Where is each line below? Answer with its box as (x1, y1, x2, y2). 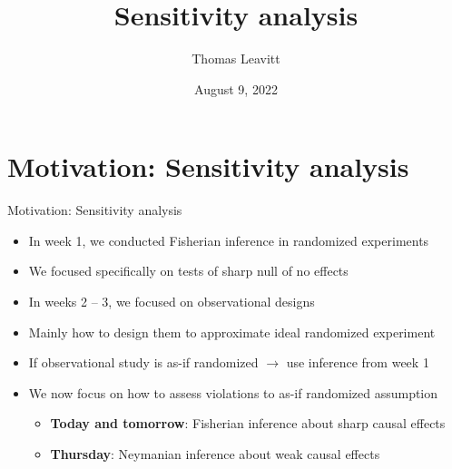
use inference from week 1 (286, 353, 429, 372)
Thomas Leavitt (192, 49, 280, 68)
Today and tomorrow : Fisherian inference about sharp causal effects (50, 414, 446, 433)
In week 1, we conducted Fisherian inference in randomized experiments (28, 230, 429, 249)
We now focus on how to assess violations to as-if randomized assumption (28, 383, 438, 402)
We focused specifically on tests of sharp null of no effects (28, 261, 349, 280)
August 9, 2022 (194, 79, 278, 98)
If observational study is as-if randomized (28, 353, 259, 372)
